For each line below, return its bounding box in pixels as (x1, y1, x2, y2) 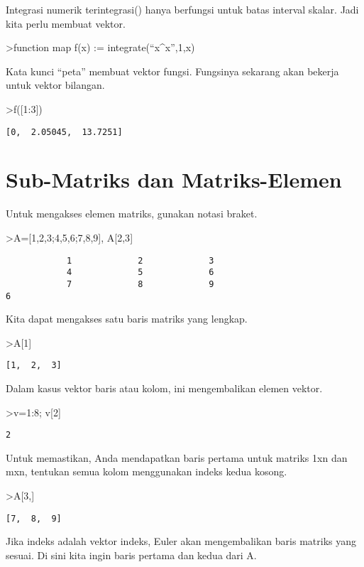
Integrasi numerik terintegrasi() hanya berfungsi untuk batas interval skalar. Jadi (6, 2, 359, 16)
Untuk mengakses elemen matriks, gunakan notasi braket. (6, 206, 258, 221)
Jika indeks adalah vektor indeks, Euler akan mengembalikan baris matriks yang (6, 534, 357, 549)
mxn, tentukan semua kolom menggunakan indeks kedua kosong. (6, 464, 287, 479)
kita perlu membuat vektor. (6, 16, 126, 31)
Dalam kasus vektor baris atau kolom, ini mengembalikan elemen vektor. (6, 381, 323, 395)
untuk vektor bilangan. (6, 77, 105, 92)
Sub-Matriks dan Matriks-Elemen (6, 165, 342, 194)
